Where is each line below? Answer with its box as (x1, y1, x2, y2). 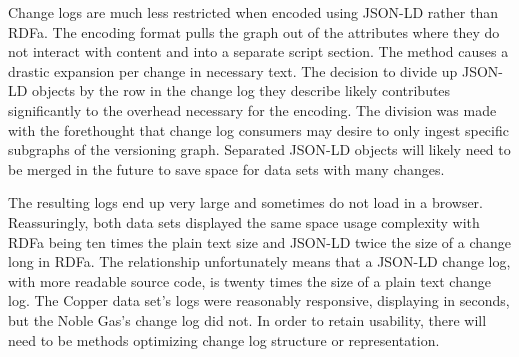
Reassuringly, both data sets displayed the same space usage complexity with (8, 211, 480, 232)
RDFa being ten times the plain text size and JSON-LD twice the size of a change (8, 231, 512, 252)
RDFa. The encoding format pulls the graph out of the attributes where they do (8, 21, 500, 42)
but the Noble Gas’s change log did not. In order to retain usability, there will (8, 309, 487, 330)
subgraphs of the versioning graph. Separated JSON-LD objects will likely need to (8, 139, 511, 160)
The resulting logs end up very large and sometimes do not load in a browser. (8, 192, 484, 213)
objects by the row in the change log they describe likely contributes (32, 80, 451, 101)
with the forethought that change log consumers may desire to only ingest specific (8, 119, 509, 140)
